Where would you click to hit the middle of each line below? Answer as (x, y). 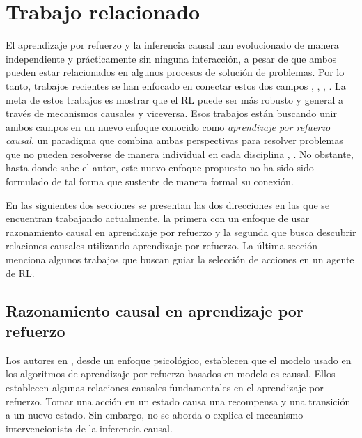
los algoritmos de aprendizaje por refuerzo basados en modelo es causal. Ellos (171, 374)
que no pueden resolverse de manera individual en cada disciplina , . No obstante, (180, 154)
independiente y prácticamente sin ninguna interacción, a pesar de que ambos (171, 58)
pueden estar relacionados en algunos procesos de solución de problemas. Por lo (175, 72)
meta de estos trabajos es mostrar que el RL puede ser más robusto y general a (174, 99)
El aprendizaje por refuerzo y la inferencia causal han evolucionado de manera (172, 45)
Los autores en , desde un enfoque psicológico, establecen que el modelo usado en (179, 360)
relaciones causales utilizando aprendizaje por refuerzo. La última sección (162, 245)
